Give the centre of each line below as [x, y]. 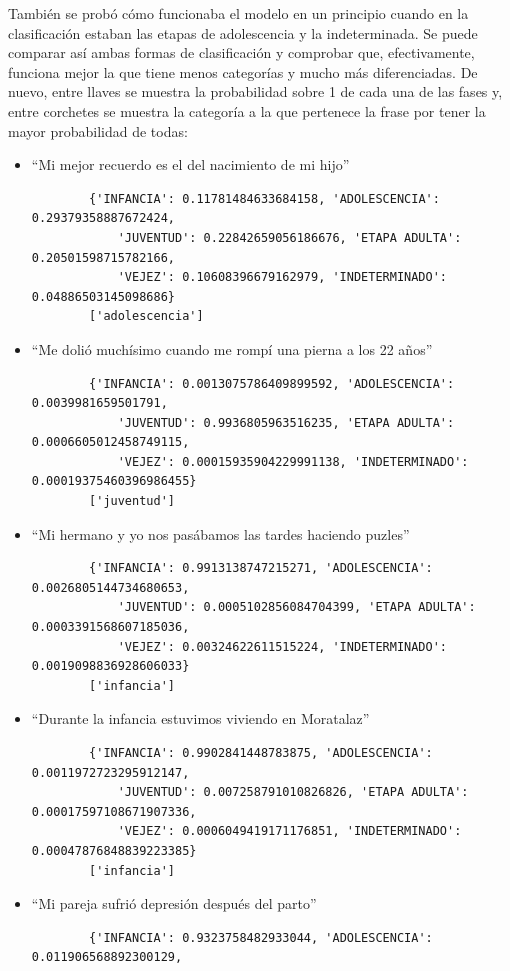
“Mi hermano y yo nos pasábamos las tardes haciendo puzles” [220, 533]
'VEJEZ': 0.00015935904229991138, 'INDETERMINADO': [293, 461]
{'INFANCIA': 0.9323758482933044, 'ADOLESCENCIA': [261, 937]
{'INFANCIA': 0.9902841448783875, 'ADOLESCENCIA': [261, 753]
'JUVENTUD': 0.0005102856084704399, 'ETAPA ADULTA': [296, 607]
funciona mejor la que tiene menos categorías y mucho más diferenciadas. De [243, 71]
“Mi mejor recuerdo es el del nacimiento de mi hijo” [190, 164]
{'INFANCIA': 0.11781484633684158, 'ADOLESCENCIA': [264, 198]
